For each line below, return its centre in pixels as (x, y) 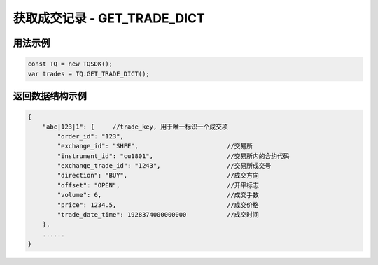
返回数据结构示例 (50, 95)
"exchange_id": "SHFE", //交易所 (155, 146)
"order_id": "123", (90, 136)
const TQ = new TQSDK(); (70, 64)
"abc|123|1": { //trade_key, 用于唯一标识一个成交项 (135, 127)
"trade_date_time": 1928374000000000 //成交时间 (158, 215)
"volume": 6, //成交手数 (158, 195)
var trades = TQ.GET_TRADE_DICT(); (89, 74)
